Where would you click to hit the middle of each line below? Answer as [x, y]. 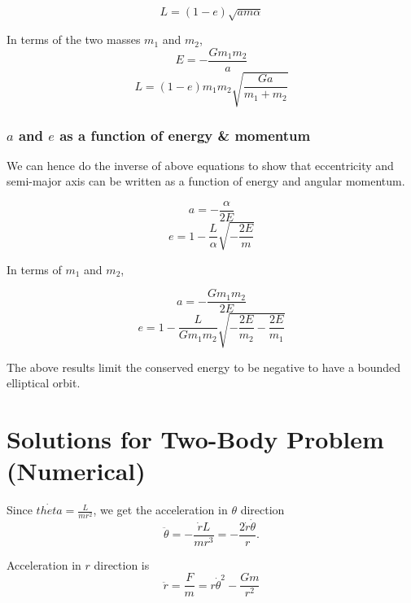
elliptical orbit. [44, 383]
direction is [122, 564]
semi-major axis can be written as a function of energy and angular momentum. [206, 181]
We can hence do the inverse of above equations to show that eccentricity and [200, 165]
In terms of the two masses [74, 39]
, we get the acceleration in [160, 510]
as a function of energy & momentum [185, 135]
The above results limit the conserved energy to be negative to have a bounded [204, 367]
